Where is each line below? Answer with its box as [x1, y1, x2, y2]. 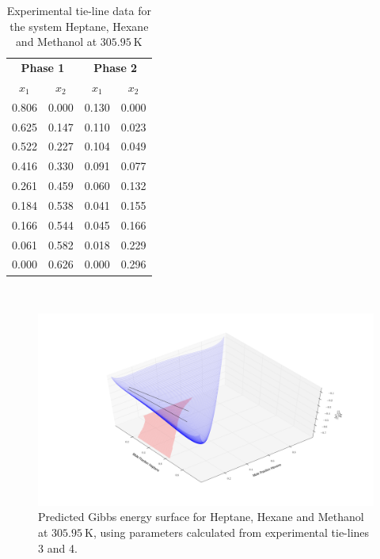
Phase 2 [93, 59, 138, 76]
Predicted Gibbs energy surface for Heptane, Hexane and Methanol [38, 508, 364, 525]
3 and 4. [38, 539, 78, 556]
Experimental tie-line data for [6, 2, 151, 18]
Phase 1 [21, 59, 65, 76]
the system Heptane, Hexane [9, 17, 149, 34]
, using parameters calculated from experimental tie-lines [93, 523, 370, 540]
